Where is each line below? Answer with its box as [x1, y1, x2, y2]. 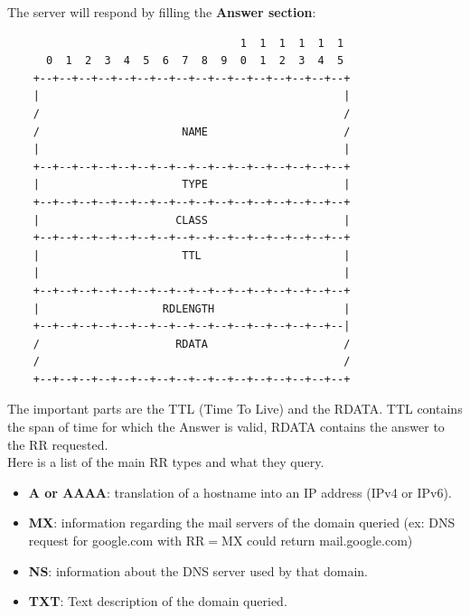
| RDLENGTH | [33, 302, 351, 315]
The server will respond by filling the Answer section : [7, 3, 316, 21]
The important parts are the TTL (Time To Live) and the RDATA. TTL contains [7, 399, 463, 418]
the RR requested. [7, 434, 108, 453]
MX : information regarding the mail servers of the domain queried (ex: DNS [28, 513, 456, 532]
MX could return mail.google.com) [221, 531, 413, 550]
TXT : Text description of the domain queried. [28, 592, 287, 611]
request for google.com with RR [28, 531, 205, 550]
